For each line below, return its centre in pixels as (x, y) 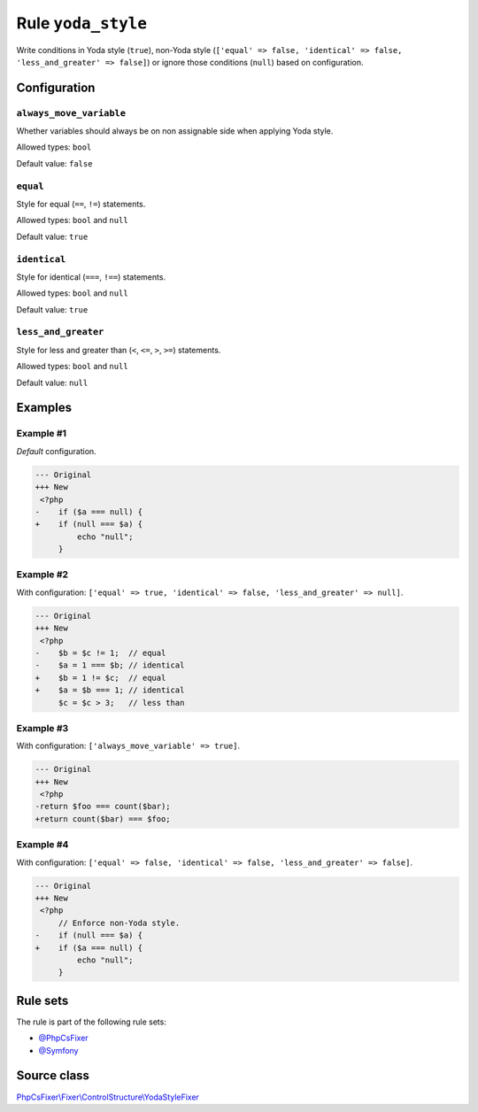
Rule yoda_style (82, 23)
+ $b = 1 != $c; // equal (100, 678)
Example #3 (42, 728)
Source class (53, 1076)
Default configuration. (56, 451)
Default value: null (52, 382)
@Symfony (58, 1050)
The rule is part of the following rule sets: (92, 1022)
